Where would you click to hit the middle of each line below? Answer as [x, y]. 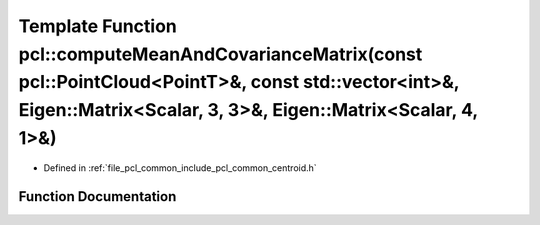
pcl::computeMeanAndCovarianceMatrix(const [220, 54]
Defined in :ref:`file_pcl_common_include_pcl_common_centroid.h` [180, 167]
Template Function [97, 26]
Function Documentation [97, 196]
